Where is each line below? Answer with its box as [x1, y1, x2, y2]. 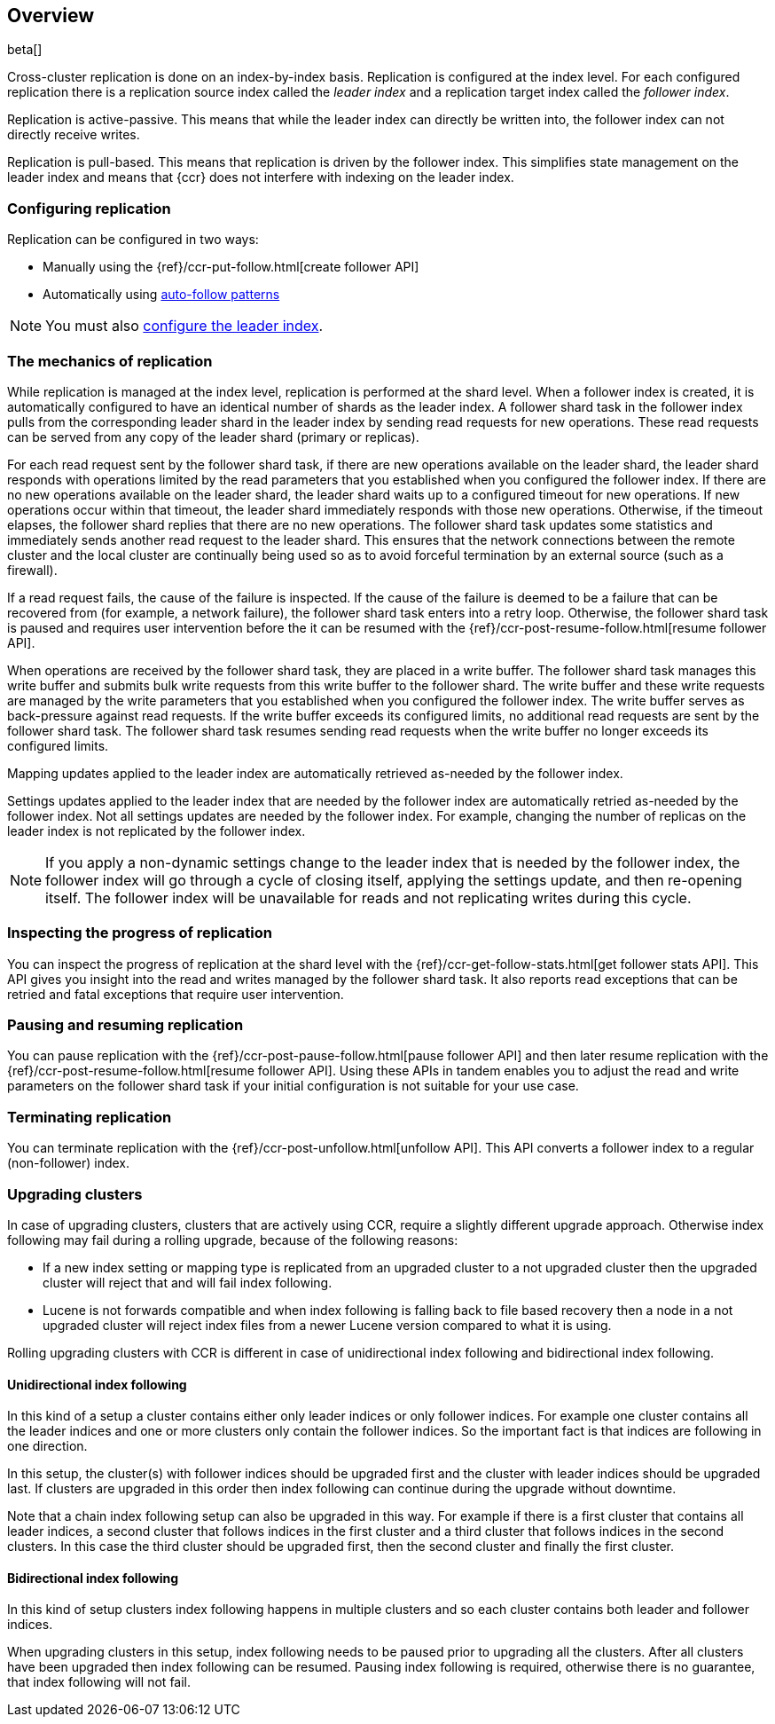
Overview [7, 4, 95, 27]
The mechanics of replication [7, 351, 213, 370]
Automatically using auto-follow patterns [43, 287, 280, 303]
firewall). [7, 562, 58, 578]
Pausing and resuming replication [7, 1016, 244, 1035]
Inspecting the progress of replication [7, 924, 272, 942]
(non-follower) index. [7, 1155, 130, 1171]
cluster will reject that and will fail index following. [43, 1274, 333, 1290]
